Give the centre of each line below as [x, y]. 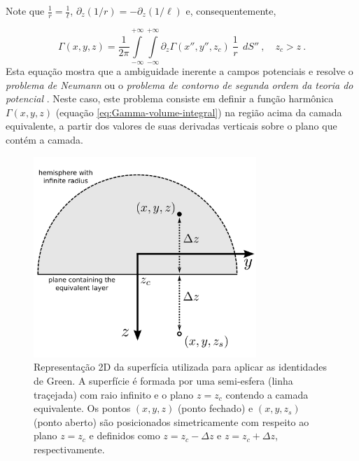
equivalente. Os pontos [82, 408]
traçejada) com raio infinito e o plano [114, 394]
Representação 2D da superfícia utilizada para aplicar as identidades [180, 367]
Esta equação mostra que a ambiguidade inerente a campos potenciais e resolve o [179, 71]
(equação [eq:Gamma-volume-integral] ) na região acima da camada [199, 112]
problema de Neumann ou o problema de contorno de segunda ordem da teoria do [179, 84]
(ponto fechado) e [215, 408]
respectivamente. [69, 449]
